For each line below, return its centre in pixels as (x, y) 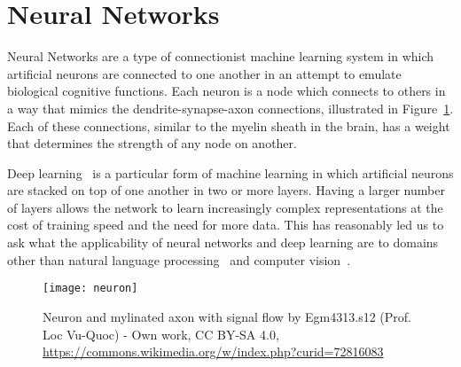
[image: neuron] (90, 289)
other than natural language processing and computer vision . (179, 259)
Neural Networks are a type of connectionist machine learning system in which (221, 56)
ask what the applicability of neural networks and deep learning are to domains (223, 242)
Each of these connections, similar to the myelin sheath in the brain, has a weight (229, 125)
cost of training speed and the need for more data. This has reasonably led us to (226, 225)
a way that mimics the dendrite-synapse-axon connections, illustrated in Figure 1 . (230, 108)
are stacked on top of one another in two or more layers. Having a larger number (226, 190)
